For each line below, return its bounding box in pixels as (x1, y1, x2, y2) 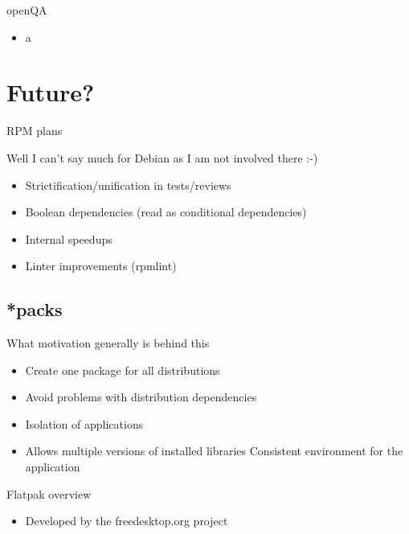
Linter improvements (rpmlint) (25, 257, 177, 274)
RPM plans (6, 122, 63, 139)
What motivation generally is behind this (6, 335, 210, 351)
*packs (6, 297, 63, 322)
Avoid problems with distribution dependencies (25, 388, 257, 405)
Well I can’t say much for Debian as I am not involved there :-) (6, 149, 318, 166)
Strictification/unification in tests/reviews (25, 176, 231, 193)
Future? (6, 76, 95, 109)
